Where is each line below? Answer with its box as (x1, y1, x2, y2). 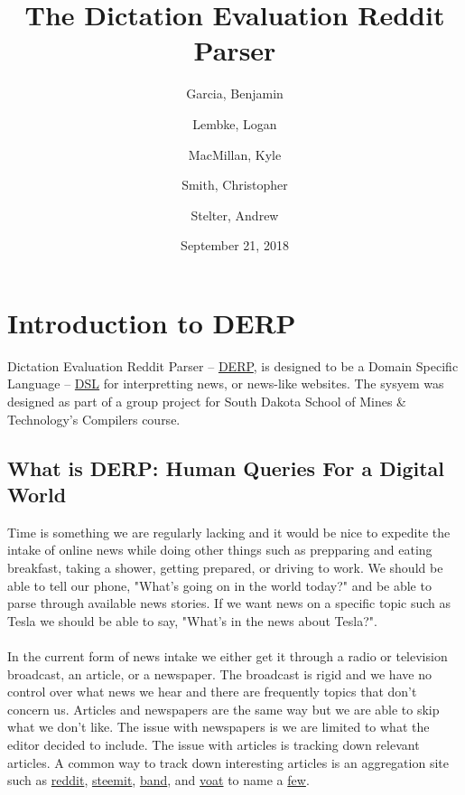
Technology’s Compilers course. (7, 409, 181, 428)
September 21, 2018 (181, 236, 289, 255)
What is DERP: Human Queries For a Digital (7, 454, 445, 482)
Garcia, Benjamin (186, 84, 284, 103)
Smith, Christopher (181, 175, 288, 194)
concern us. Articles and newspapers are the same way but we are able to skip (7, 699, 440, 718)
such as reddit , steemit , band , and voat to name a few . (7, 771, 310, 790)
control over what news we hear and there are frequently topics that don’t (7, 682, 417, 701)
